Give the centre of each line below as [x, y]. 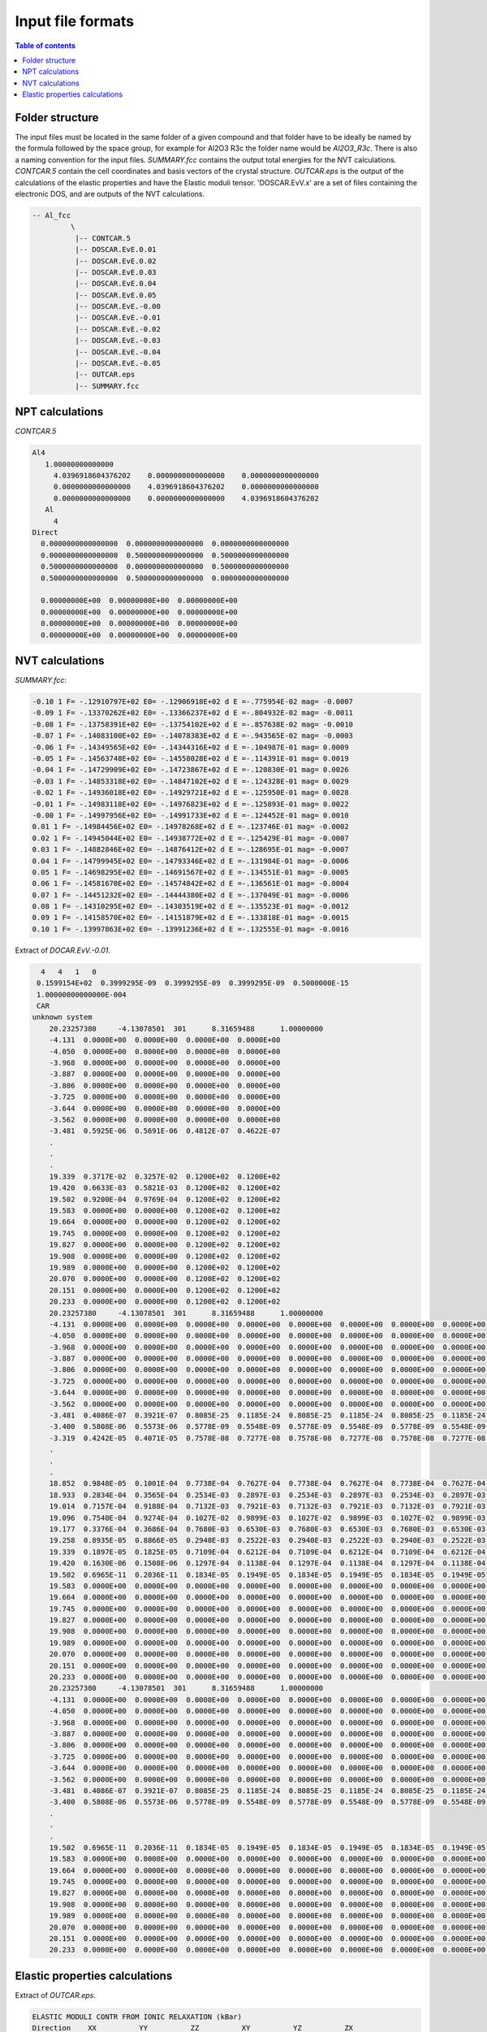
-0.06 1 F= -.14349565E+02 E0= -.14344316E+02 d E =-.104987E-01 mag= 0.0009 [190, 747]
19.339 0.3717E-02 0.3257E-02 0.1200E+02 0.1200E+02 [165, 1176]
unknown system [62, 1017]
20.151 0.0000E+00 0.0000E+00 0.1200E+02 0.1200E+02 [165, 1290]
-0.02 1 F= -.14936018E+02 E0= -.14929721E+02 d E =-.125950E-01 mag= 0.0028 [190, 793]
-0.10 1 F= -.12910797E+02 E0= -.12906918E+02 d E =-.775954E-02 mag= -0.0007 [192, 702]
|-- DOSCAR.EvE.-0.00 [118, 306]
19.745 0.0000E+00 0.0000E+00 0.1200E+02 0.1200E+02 [165, 1233]
